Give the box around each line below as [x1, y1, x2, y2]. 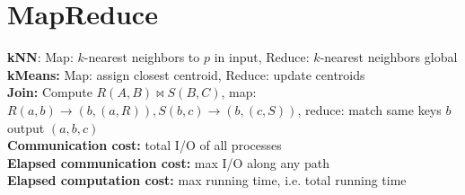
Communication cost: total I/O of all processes [7, 136, 282, 155]
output [7, 118, 45, 137]
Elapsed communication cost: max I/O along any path [7, 153, 329, 172]
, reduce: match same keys [297, 100, 442, 119]
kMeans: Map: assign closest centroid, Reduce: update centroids [7, 65, 365, 84]
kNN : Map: [7, 48, 74, 66]
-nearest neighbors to [83, 48, 200, 66]
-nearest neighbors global [320, 48, 458, 66]
